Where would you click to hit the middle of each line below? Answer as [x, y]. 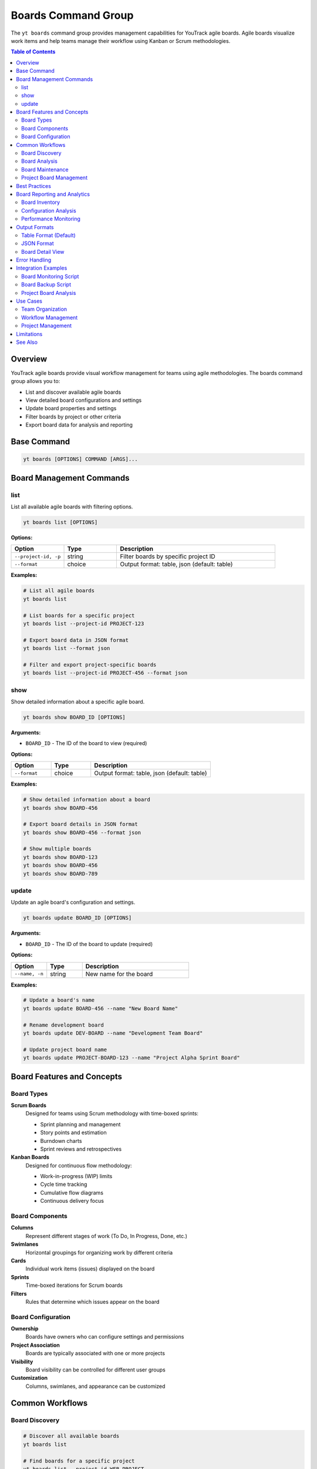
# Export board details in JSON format [80, 824]
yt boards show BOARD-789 [60, 873]
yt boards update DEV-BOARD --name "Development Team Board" [113, 1033]
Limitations [29, 334]
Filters [19, 1293]
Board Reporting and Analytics [53, 194]
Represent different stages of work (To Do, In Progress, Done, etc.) [107, 1236]
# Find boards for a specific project [79, 1461]
